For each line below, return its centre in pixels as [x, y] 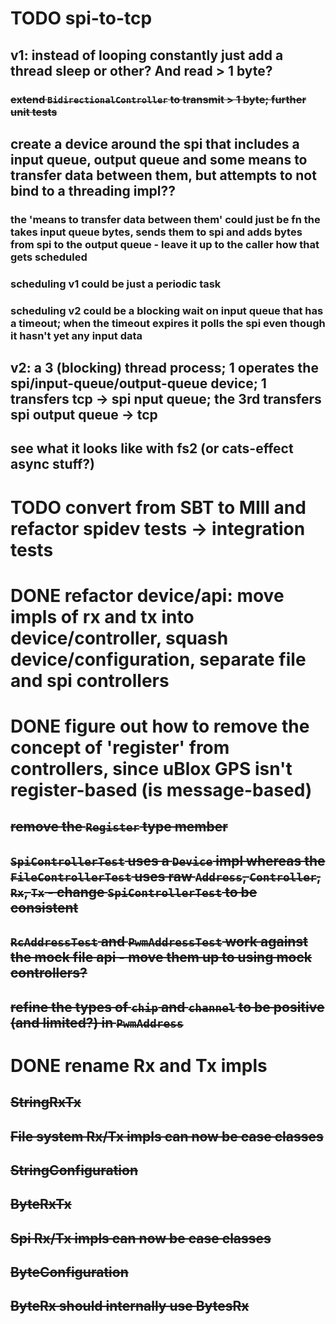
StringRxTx [46, 1102]
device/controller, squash [119, 638]
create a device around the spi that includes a [155, 143]
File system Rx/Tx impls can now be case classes [167, 1136]
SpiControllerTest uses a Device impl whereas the [168, 860]
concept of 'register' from [120, 748]
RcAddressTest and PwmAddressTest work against [159, 942]
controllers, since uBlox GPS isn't [151, 769]
